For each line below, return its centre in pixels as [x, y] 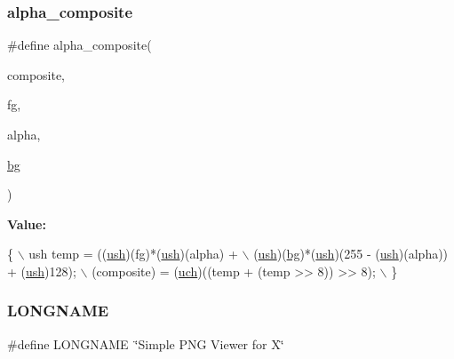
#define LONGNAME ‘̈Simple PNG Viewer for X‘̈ [146, 343]
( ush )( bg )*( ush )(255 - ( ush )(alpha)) [351, 254]
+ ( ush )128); [42, 271]
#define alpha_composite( [80, 45]
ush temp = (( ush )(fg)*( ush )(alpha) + [133, 254]
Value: [27, 223]
